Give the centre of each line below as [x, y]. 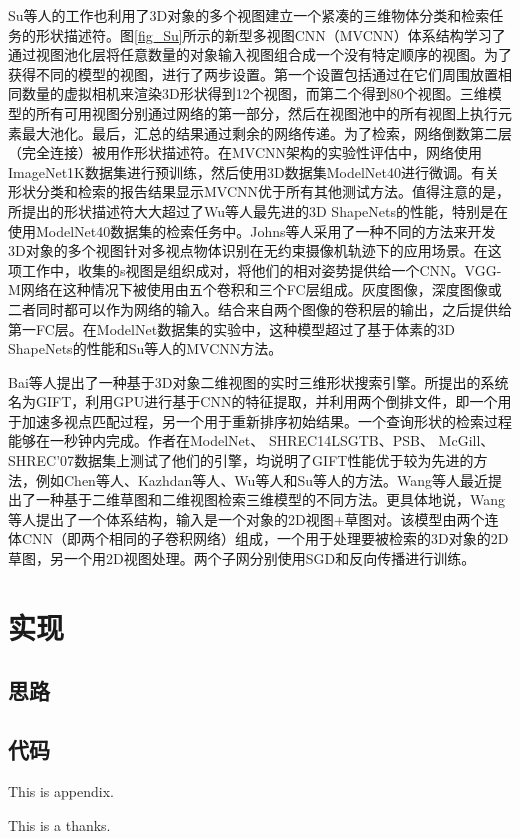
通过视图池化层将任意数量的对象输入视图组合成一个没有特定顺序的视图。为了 [260, 54]
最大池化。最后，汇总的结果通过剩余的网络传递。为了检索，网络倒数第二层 [266, 132]
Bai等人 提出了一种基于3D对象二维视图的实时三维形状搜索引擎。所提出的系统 [258, 381]
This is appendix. [61, 790]
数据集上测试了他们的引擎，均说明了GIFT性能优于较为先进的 [274, 460]
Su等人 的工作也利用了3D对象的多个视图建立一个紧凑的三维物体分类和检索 [249, 15]
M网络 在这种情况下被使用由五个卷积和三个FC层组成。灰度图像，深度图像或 [255, 289]
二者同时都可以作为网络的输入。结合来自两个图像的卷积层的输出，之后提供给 [260, 308]
